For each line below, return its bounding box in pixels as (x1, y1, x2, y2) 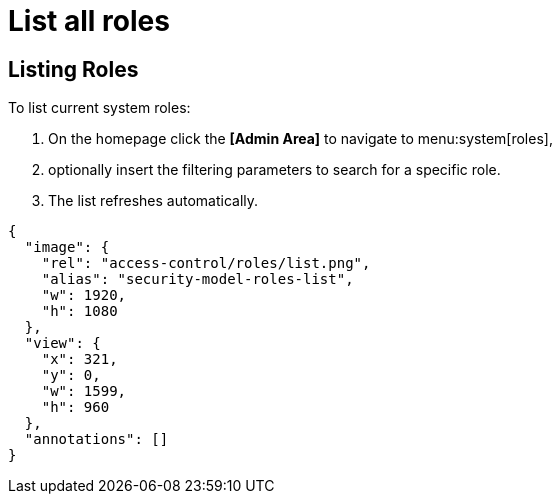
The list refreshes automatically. (48, 192, 259, 210)
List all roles (8, 4, 170, 38)
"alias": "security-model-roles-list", (41, 271, 354, 288)
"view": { (24, 335, 101, 352)
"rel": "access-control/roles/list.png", (41, 255, 371, 272)
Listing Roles (8, 56, 139, 82)
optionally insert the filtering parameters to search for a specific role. (48, 161, 501, 179)
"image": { (24, 239, 110, 256)
